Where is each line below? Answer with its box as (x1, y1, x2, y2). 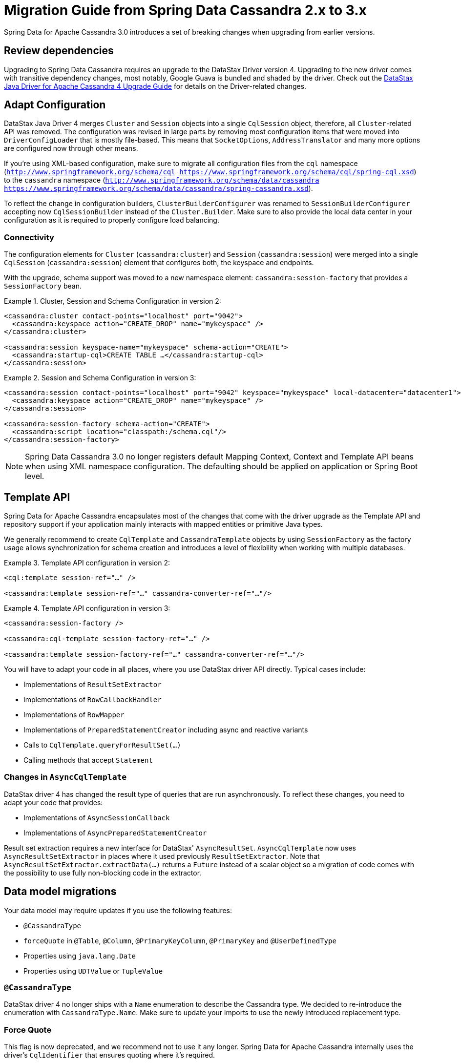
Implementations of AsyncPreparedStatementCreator (23, 828, 207, 837)
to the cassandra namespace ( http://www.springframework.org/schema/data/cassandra (4, 176, 319, 185)
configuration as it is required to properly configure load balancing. (4, 216, 219, 225)
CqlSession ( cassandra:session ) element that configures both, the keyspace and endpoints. (4, 258, 314, 267)
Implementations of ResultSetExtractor (23, 680, 162, 689)
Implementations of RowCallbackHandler (23, 695, 162, 704)
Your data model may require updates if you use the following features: (4, 906, 232, 915)
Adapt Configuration (4, 99, 106, 111)
